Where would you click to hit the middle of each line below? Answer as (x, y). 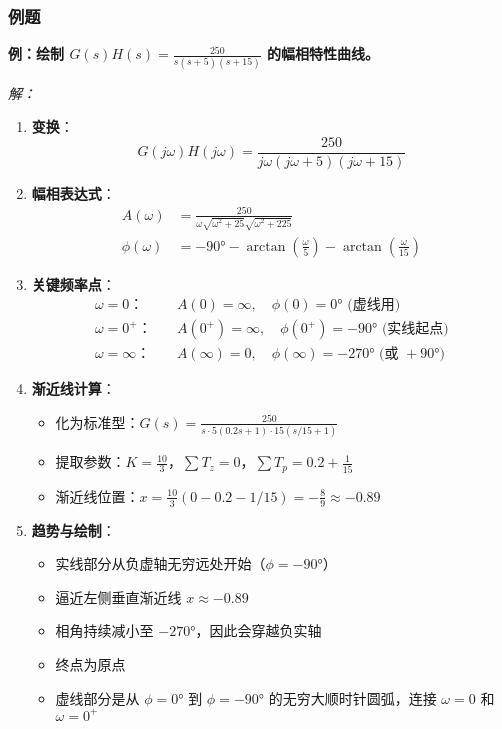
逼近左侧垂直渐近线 (118, 596)
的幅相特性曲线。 (323, 53)
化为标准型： (97, 421)
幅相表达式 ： (73, 192)
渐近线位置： (97, 495)
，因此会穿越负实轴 (258, 630)
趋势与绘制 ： (73, 529)
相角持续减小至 (104, 630)
